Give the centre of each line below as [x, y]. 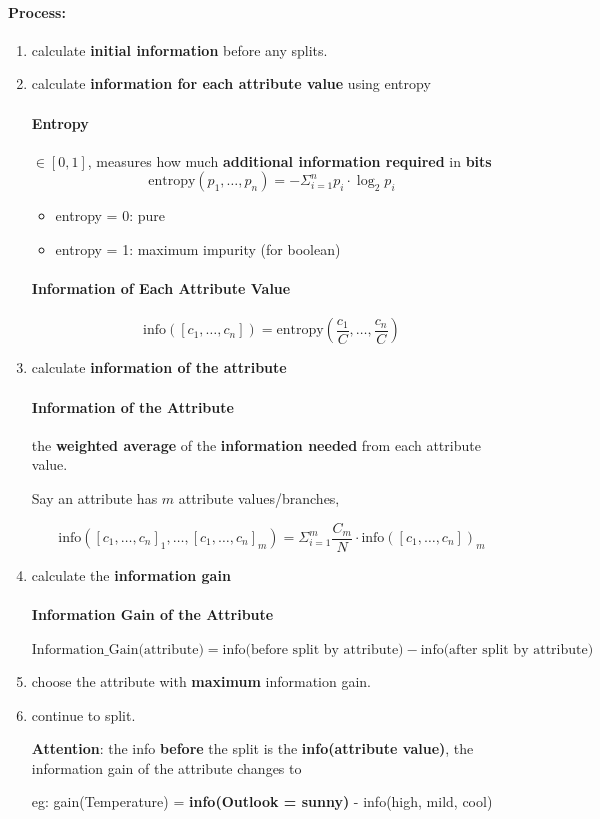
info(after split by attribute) [507, 649]
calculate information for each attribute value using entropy [231, 83]
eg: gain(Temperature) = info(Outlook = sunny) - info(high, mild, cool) [262, 801]
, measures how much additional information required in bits [289, 160]
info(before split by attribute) [313, 649]
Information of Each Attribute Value [161, 288]
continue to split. [83, 714]
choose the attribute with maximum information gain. [201, 680]
